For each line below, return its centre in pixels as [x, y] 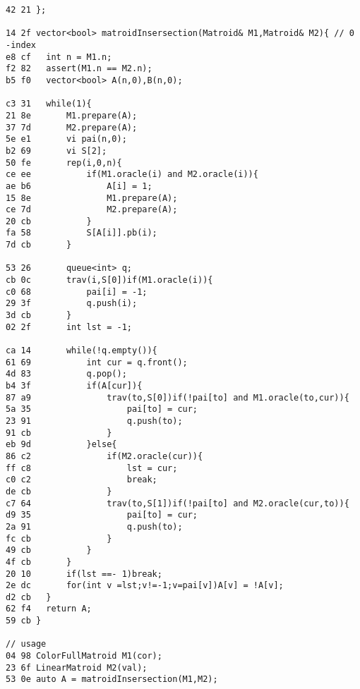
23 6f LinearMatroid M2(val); [77, 667]
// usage [26, 644]
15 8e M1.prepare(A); [92, 198]
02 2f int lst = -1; [69, 327]
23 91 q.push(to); [94, 421]
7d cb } [39, 245]
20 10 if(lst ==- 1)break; [84, 574]
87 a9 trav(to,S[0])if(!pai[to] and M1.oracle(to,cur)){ [178, 397]
